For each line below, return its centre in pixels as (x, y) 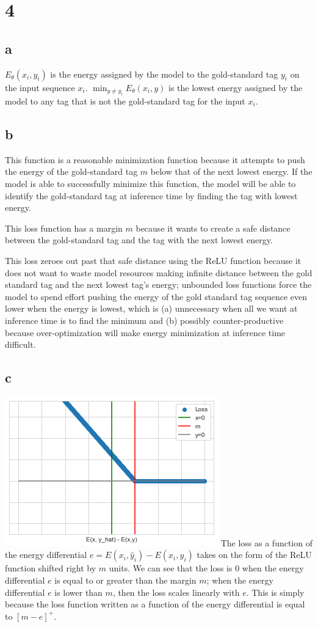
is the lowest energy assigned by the (236, 87)
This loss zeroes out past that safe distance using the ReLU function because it (153, 260)
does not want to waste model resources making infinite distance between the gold (159, 272)
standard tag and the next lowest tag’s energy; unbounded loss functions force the (158, 284)
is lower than (78, 592)
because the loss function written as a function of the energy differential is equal (155, 604)
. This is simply (275, 592)
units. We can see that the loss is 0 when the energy (206, 568)
